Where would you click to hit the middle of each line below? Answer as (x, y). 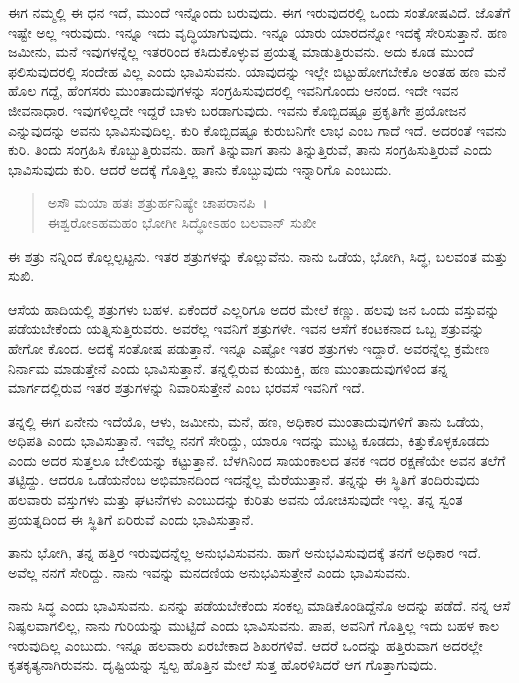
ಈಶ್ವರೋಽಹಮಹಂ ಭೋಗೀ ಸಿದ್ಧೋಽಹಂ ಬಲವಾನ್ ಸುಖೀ (182, 221)
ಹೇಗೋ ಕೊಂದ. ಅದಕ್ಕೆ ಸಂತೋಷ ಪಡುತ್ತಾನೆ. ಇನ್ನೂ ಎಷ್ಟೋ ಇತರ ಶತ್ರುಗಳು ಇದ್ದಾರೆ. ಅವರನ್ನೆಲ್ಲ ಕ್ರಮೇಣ (249, 347)
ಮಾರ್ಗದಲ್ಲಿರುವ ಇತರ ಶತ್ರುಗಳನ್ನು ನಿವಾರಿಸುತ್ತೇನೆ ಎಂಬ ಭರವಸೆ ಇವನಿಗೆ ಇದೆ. (186, 387)
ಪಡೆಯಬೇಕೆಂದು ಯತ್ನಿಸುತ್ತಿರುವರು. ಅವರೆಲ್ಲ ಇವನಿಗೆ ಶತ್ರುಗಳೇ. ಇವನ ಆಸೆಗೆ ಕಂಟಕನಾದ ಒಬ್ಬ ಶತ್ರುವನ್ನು (246, 328)
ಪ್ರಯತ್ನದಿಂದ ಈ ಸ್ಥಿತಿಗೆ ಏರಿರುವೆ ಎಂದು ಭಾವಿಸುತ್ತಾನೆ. (131, 518)
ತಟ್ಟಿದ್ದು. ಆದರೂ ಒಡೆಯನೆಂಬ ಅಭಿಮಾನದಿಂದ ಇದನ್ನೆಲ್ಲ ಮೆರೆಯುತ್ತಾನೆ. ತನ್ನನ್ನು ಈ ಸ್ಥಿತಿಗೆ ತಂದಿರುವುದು (244, 479)
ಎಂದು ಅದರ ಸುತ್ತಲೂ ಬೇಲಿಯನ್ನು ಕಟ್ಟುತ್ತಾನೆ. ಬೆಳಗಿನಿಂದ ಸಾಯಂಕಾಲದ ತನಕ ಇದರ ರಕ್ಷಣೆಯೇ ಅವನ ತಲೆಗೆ (257, 459)
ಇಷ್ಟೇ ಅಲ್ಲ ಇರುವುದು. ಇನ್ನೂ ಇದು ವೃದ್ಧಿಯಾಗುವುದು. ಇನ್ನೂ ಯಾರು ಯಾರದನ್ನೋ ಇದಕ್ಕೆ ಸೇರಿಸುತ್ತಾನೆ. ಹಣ (258, 31)
